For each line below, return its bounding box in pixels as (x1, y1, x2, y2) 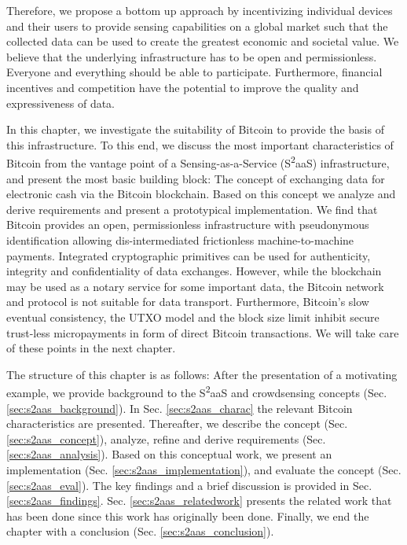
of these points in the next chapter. (6, 340, 176, 356)
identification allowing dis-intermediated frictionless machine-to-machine (6, 231, 354, 248)
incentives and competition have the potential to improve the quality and (6, 79, 359, 95)
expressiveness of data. (6, 94, 115, 111)
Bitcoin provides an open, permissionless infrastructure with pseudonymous (6, 216, 369, 233)
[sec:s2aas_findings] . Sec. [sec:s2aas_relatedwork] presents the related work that (6, 492, 392, 509)
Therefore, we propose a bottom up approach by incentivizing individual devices (6, 2, 393, 18)
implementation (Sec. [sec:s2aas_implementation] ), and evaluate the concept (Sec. (6, 461, 401, 477)
